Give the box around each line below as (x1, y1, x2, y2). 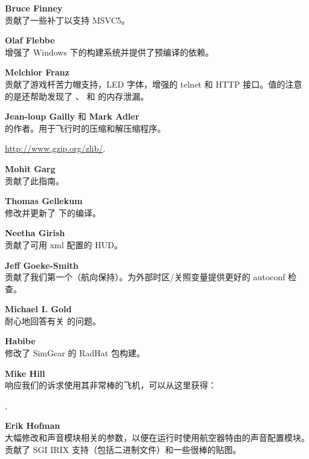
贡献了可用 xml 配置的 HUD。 (5, 238, 123, 251)
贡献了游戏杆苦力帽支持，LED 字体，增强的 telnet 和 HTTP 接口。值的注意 (5, 77, 302, 90)
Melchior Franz (5, 66, 70, 79)
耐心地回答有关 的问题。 (5, 314, 101, 327)
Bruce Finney (5, 2, 63, 14)
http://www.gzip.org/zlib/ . (5, 142, 106, 155)
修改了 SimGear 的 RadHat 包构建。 (5, 347, 145, 359)
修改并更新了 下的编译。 (5, 206, 101, 219)
